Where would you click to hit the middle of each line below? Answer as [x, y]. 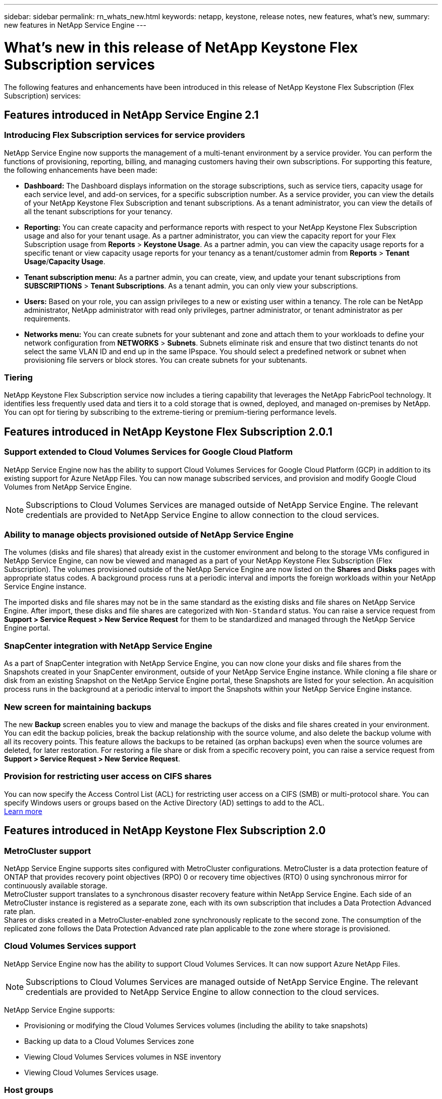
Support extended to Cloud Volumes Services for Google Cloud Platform [149, 452]
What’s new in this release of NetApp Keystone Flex [181, 47]
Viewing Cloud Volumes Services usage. [91, 1072]
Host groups [29, 1090]
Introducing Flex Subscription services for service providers [125, 135]
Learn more [23, 811]
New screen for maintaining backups [78, 707]
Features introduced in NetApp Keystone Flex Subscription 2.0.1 [168, 432]
